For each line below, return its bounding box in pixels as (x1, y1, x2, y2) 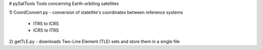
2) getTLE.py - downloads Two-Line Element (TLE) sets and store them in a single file (9, 38, 180, 44)
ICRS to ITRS (33, 27, 59, 33)
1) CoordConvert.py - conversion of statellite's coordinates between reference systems (9, 10, 183, 16)
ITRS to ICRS (33, 20, 59, 26)
